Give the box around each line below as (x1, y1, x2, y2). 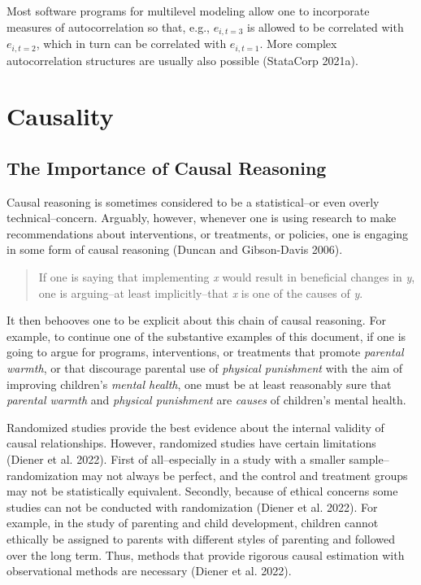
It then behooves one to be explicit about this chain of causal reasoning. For (7, 312, 386, 329)
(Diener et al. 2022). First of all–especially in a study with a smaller (7, 450, 345, 467)
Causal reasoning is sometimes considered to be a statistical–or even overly (7, 193, 380, 210)
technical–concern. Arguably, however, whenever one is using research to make (7, 209, 397, 226)
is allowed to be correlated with (247, 18, 404, 35)
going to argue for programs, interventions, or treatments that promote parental (7, 343, 404, 360)
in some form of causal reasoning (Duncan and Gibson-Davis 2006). (7, 241, 343, 258)
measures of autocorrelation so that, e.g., (7, 18, 210, 35)
